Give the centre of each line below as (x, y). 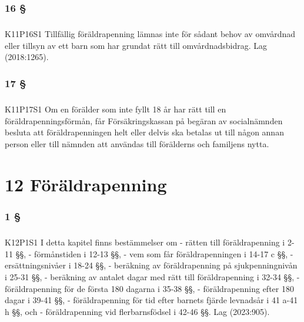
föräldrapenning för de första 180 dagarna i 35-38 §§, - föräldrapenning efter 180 (149, 288)
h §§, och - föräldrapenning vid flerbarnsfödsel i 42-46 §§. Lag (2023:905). (137, 311)
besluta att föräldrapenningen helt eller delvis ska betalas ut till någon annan (144, 132)
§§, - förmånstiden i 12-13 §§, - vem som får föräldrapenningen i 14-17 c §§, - (154, 253)
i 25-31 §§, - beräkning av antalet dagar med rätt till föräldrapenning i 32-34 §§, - (152, 276)
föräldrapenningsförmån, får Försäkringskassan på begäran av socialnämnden (144, 120)
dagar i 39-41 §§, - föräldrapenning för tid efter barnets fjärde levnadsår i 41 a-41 (151, 300)
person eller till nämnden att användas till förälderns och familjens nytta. (137, 144)
